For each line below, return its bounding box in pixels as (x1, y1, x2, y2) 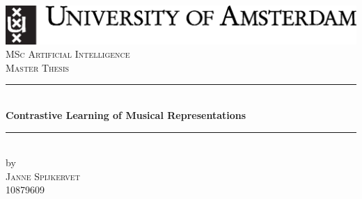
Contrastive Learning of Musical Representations (6, 107, 246, 122)
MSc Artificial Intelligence (6, 47, 130, 61)
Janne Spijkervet (6, 168, 80, 183)
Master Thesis (6, 60, 70, 74)
